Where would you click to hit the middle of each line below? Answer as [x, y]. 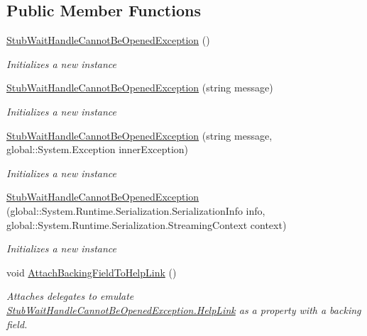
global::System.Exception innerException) [98, 149]
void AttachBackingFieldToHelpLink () [92, 272]
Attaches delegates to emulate [70, 296]
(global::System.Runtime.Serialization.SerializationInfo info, [136, 210]
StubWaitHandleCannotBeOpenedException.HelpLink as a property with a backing [184, 309]
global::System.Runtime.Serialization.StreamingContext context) [147, 224]
